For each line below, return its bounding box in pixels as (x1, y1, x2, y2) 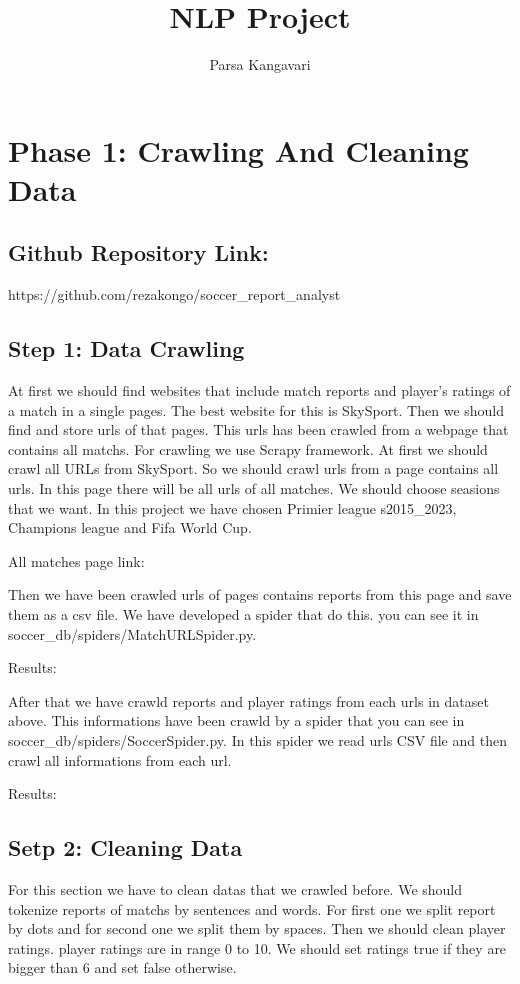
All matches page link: (8, 550, 145, 571)
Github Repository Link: (8, 237, 269, 268)
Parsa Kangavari (209, 54, 311, 75)
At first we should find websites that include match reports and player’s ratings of (8, 380, 511, 401)
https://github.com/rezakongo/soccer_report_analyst (8, 284, 341, 305)
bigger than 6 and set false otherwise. (8, 957, 237, 978)
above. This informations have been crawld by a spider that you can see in (8, 710, 465, 731)
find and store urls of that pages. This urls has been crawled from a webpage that (8, 419, 509, 440)
